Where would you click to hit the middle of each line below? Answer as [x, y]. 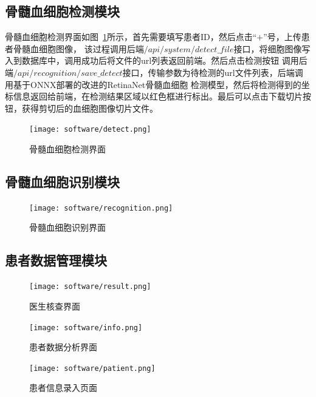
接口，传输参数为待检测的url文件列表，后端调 [213, 72]
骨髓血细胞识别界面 [67, 227]
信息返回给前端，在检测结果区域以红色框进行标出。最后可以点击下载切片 [158, 96]
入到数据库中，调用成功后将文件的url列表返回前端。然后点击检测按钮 [142, 60]
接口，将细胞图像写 [272, 48]
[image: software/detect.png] [90, 130]
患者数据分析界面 [63, 347]
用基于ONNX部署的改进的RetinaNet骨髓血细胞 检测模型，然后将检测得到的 [153, 84]
